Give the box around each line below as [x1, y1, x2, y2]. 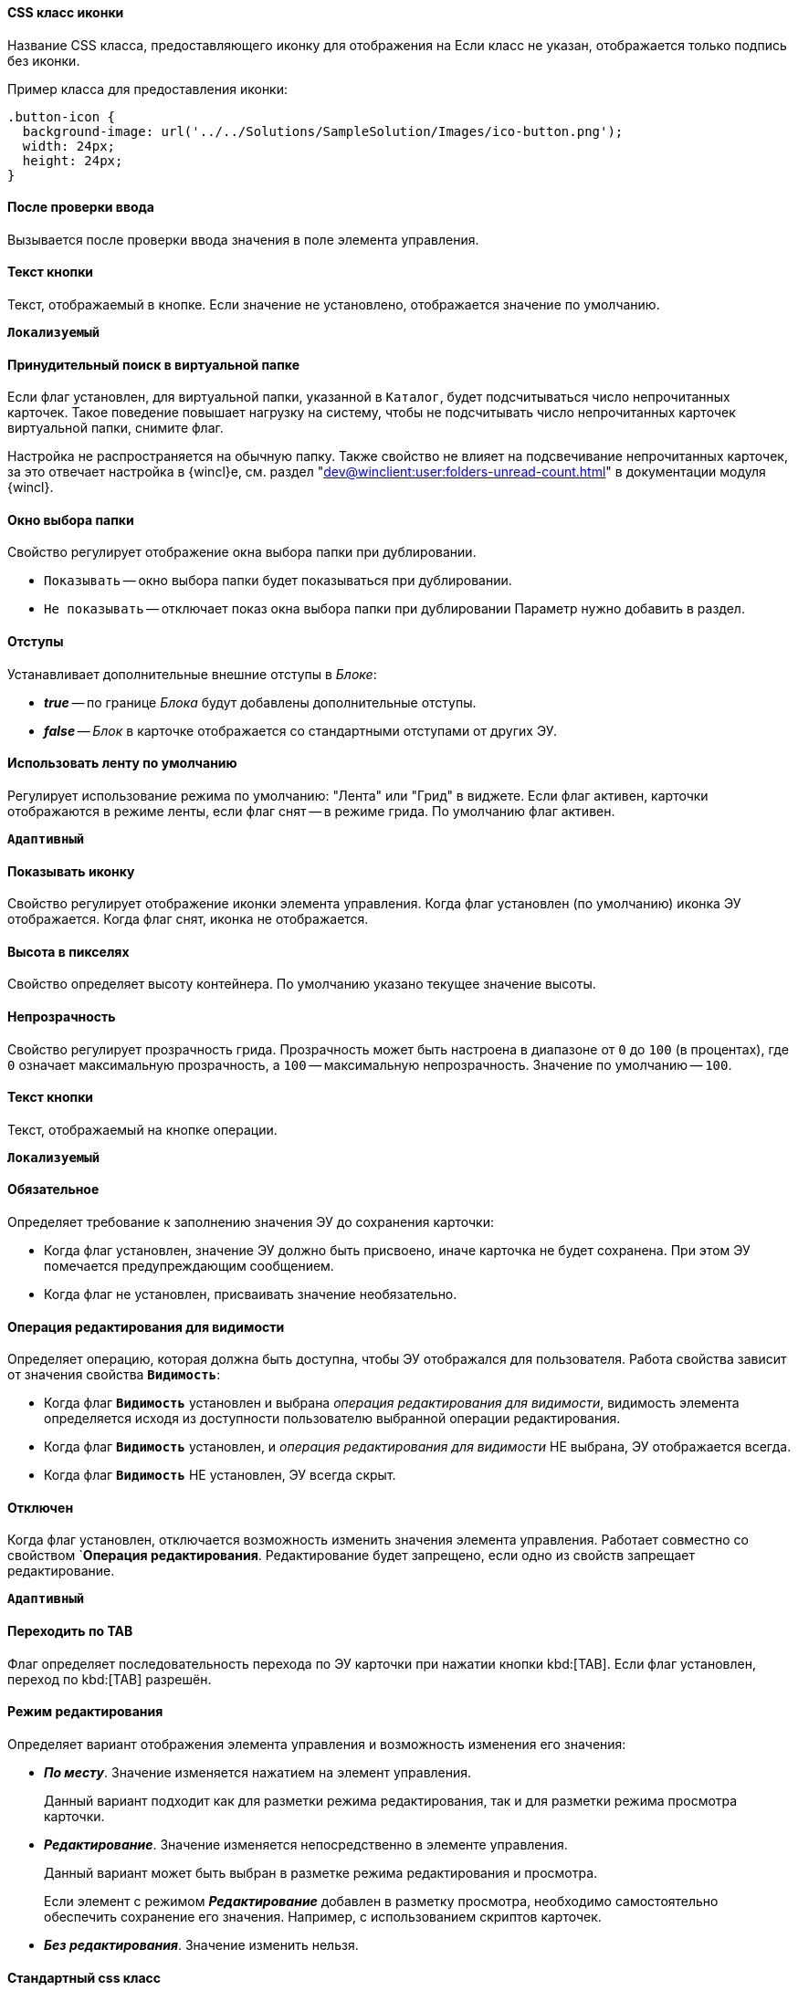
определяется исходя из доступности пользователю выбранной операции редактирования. [44, 1410, 621, 1427]
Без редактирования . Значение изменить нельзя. [44, 1936, 359, 1953]
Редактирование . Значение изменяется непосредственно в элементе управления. [44, 1836, 568, 1852]
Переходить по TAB [7, 1623, 133, 1640]
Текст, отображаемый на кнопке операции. [7, 1121, 278, 1137]
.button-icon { [7, 109, 116, 124]
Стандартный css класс [7, 1969, 162, 1986]
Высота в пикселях [7, 943, 130, 959]
